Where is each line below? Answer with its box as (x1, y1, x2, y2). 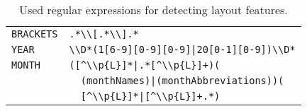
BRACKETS (11, 28, 58, 40)
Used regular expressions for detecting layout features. (18, 1, 288, 18)
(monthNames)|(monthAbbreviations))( (80, 75, 284, 86)
